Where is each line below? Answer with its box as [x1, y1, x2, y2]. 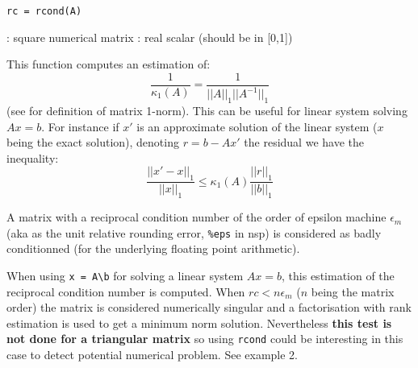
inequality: [6, 149, 59, 166]
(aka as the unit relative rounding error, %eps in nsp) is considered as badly [6, 224, 382, 241]
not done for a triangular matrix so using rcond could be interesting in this [6, 330, 403, 347]
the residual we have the [244, 134, 364, 151]
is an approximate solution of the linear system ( [136, 118, 378, 134]
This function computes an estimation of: [6, 56, 211, 72]
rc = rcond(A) [6, 6, 82, 17]
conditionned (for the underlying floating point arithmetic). [6, 240, 300, 257]
